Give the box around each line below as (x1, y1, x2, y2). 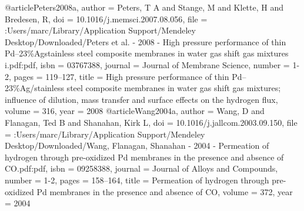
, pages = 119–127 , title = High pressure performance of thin (9, 70, 229, 82)
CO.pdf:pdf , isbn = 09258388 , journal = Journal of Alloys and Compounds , (5, 162, 278, 175)
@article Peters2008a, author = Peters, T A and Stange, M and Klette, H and (5, 1, 283, 13)
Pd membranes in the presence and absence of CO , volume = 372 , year (36, 185, 293, 197)
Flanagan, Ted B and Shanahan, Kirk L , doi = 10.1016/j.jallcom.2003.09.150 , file (5, 116, 298, 128)
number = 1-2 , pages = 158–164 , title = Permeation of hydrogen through (5, 173, 269, 186)
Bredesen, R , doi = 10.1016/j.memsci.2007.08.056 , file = (5, 12, 208, 25)
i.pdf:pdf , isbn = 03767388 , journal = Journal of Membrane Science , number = (5, 58, 290, 71)
